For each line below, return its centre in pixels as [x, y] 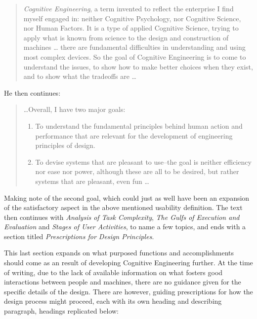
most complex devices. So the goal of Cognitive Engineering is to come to [135, 56]
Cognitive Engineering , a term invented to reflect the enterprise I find [128, 8]
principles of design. [65, 145]
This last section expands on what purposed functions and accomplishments [119, 253]
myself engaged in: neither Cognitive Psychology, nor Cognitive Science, [132, 18]
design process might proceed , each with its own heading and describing [113, 301]
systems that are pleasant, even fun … [92, 181]
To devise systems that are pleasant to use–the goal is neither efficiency [143, 161]
